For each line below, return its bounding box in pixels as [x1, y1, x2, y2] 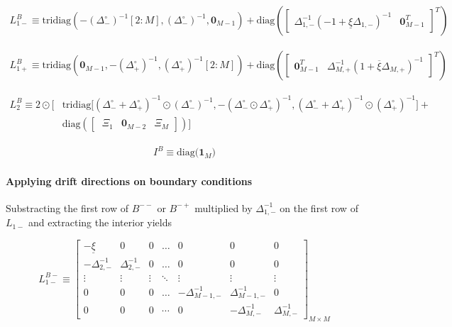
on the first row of [280, 200, 358, 215]
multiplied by [194, 200, 253, 215]
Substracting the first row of [6, 200, 128, 215]
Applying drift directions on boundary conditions [6, 173, 253, 188]
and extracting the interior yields [28, 215, 172, 230]
